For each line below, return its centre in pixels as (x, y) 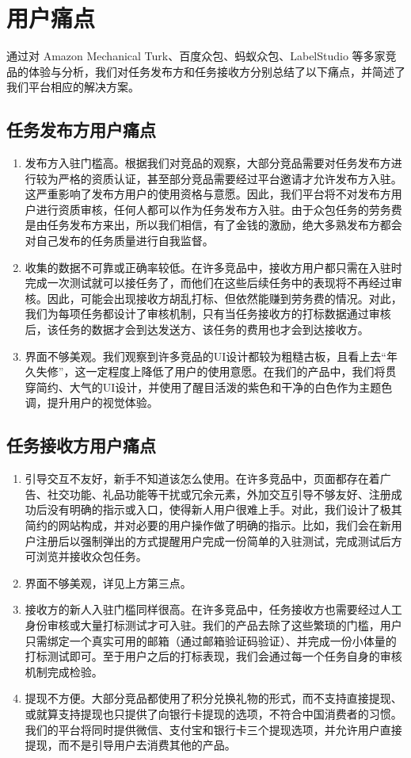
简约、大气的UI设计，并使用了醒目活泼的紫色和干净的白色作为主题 (209, 387)
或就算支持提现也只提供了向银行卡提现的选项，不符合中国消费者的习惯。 (213, 713)
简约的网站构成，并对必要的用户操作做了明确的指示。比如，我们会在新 (208, 525)
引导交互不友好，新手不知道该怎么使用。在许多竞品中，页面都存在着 (202, 479)
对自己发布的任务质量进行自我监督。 (119, 241)
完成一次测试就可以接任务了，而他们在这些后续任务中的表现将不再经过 (208, 283)
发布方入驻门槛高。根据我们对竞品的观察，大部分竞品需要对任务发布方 (208, 163)
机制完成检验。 (64, 671)
